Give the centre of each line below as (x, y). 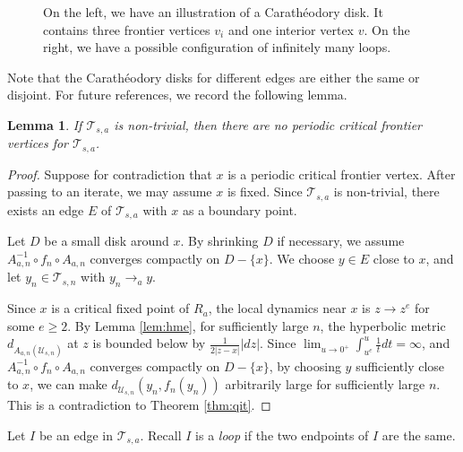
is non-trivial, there (386, 191)
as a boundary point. (240, 209)
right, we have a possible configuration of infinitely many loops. (217, 47)
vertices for (38, 143)
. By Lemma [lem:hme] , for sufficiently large (188, 325)
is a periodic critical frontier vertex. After (342, 174)
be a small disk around (107, 241)
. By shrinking (219, 241)
